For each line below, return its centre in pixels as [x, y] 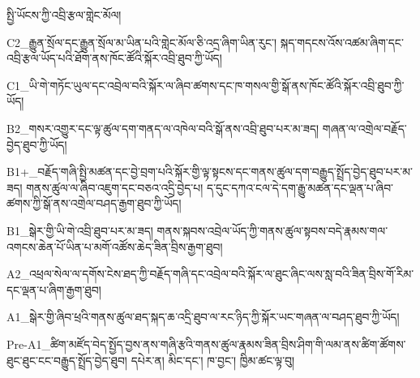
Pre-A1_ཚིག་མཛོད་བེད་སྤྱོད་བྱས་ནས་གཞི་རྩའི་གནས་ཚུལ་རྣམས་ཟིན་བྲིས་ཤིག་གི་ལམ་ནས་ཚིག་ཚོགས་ [206, 344]
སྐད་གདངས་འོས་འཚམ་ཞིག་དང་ [342, 42]
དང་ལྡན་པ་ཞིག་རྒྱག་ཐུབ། [54, 289]
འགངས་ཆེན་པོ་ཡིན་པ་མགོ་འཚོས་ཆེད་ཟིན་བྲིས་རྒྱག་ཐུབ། [115, 246]
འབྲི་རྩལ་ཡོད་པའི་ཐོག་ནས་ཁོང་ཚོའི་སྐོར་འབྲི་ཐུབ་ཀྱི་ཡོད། [114, 58]
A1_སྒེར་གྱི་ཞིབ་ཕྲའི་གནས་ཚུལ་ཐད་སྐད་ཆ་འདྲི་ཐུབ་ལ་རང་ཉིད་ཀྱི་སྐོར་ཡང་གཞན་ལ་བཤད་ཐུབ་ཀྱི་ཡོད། [203, 317]
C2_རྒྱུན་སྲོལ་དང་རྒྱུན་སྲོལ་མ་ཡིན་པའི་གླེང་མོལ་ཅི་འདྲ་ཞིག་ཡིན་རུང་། [142, 42]
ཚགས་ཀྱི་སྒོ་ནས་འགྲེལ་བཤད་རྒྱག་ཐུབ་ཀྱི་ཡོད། [94, 203]
